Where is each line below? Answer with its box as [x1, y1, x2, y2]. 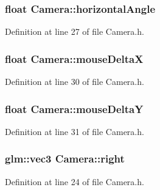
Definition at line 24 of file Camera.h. [5, 175, 144, 188]
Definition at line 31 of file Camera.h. [5, 125, 144, 137]
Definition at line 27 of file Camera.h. [5, 25, 144, 38]
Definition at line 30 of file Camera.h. [5, 75, 144, 88]
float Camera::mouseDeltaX [5, 51, 144, 66]
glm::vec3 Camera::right [5, 151, 125, 166]
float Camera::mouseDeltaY [5, 101, 144, 116]
